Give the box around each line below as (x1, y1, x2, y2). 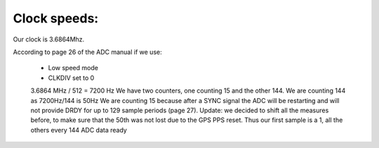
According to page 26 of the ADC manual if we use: (13, 48, 162, 56)
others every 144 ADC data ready (30, 126, 128, 134)
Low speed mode (48, 64, 98, 72)
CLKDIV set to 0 (48, 74, 95, 82)
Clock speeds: (13, 11, 99, 26)
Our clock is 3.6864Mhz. (13, 35, 85, 43)
